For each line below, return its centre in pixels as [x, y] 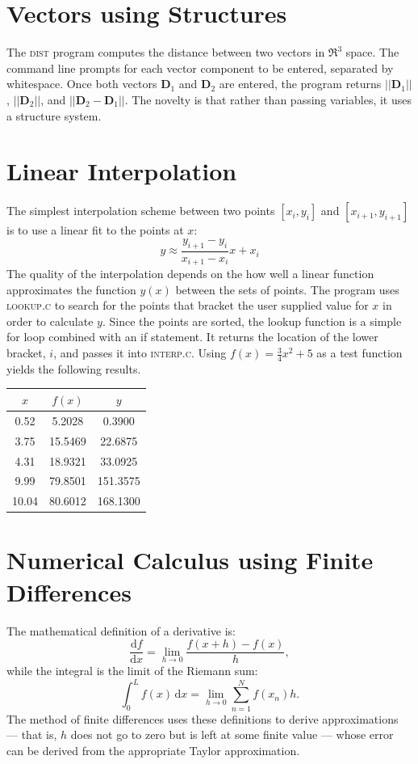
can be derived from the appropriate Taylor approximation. [153, 750]
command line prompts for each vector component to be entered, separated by [200, 68]
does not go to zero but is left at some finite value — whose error [232, 734]
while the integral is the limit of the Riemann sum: [132, 671]
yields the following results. [74, 368]
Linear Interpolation [122, 171]
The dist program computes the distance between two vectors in [166, 52]
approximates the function [71, 289]
